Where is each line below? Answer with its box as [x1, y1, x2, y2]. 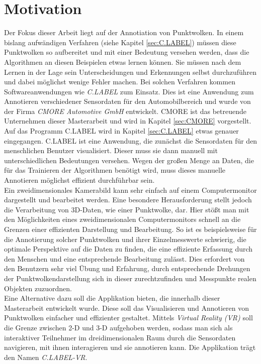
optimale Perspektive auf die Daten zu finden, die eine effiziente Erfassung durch [4, 244, 253, 254]
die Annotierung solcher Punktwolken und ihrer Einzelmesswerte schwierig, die [4, 233, 246, 244]
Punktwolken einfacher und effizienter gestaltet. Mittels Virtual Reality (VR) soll [4, 312, 253, 323]
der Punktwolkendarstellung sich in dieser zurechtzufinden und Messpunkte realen [4, 273, 256, 283]
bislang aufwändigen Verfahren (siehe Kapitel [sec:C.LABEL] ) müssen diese [4, 37, 236, 47]
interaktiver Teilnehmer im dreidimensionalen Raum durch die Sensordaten [4, 332, 236, 342]
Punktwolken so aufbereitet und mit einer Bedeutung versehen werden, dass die [4, 47, 249, 57]
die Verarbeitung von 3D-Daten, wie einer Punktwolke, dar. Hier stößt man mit [4, 204, 249, 214]
